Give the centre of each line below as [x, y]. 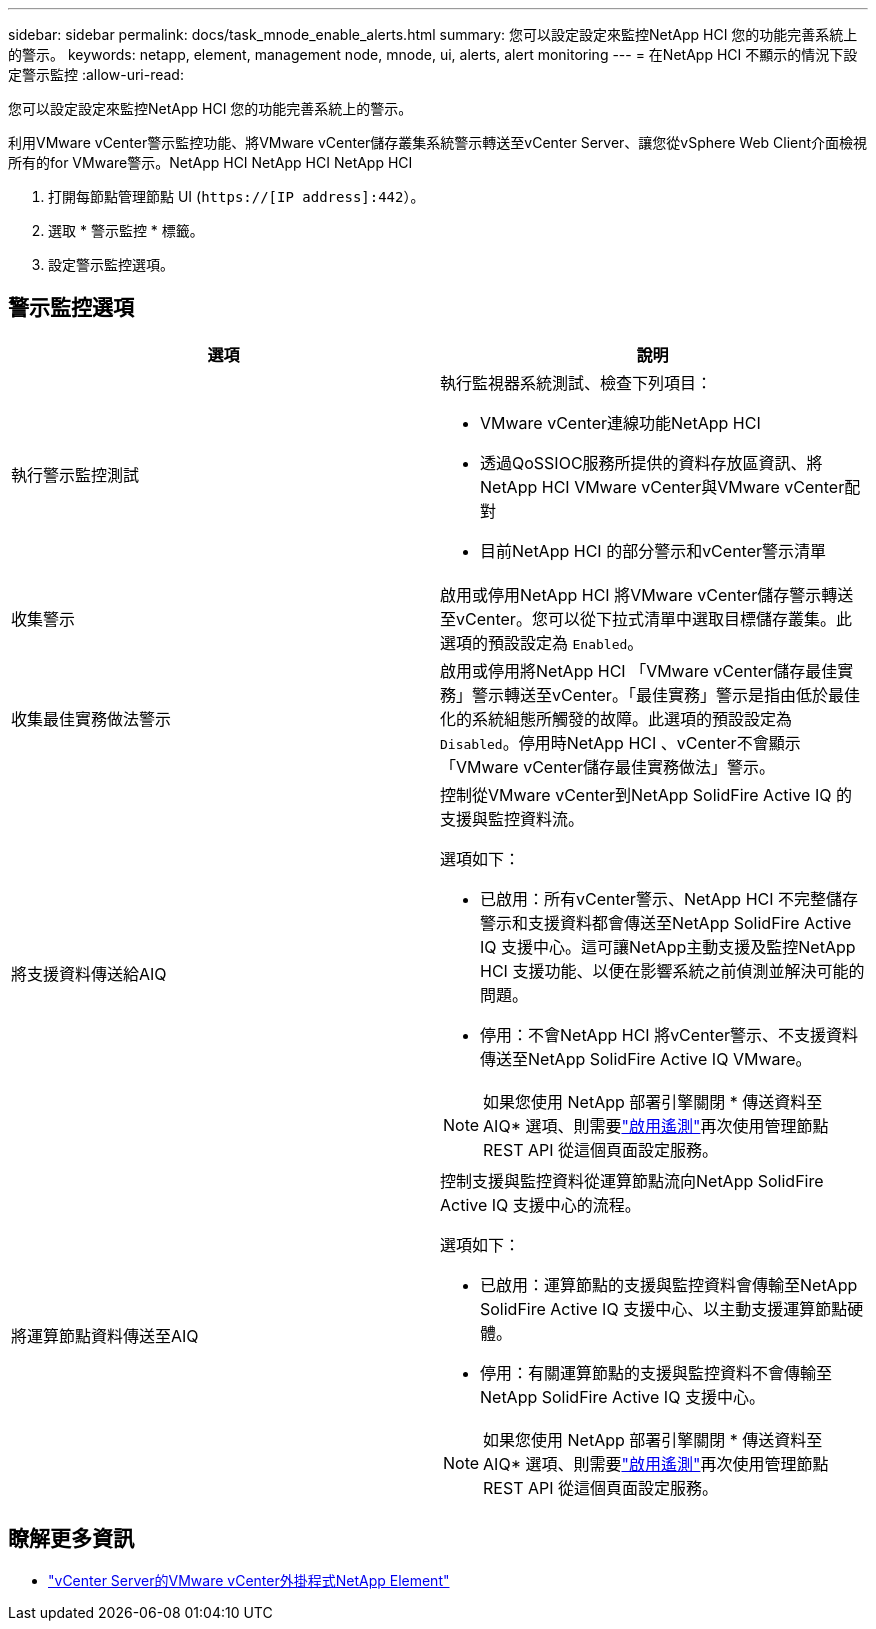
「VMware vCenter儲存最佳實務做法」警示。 [608, 766]
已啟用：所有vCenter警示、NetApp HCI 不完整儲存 [669, 898]
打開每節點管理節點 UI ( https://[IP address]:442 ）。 [236, 196]
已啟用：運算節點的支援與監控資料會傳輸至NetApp [669, 1284]
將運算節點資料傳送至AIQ [105, 1335]
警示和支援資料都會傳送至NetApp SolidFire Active [666, 922]
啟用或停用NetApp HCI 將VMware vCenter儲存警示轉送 [647, 594]
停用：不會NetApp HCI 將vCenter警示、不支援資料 [669, 1034]
